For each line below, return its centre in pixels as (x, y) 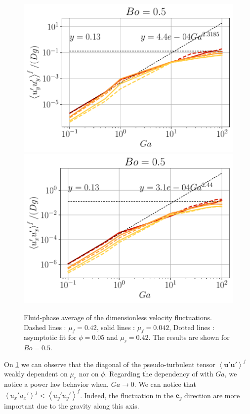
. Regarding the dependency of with (159, 374)
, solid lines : (116, 327)
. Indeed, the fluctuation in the (127, 395)
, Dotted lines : (192, 327)
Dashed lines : (45, 327)
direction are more (212, 395)
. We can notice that (165, 384)
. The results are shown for (189, 337)
